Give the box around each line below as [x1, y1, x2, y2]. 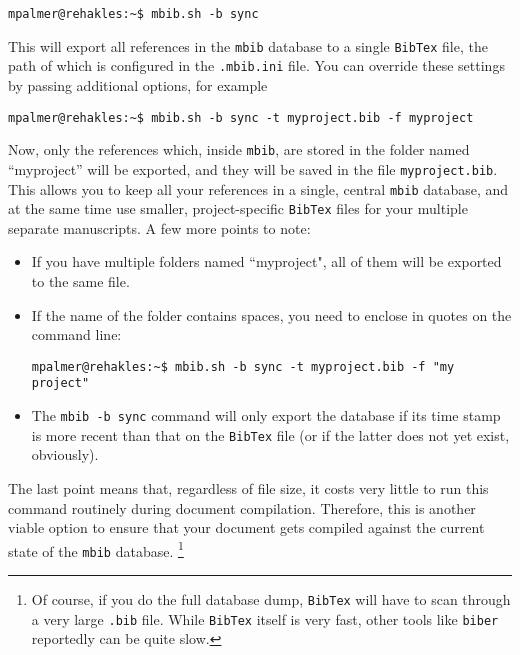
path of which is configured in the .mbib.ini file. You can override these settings [8, 55, 505, 76]
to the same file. [31, 271, 130, 292]
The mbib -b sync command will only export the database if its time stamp [31, 405, 501, 426]
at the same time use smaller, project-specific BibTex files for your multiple [8, 198, 468, 219]
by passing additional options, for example [8, 74, 268, 95]
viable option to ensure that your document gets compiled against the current [8, 517, 485, 538]
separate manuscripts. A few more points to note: [8, 217, 311, 238]
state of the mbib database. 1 [8, 537, 184, 561]
